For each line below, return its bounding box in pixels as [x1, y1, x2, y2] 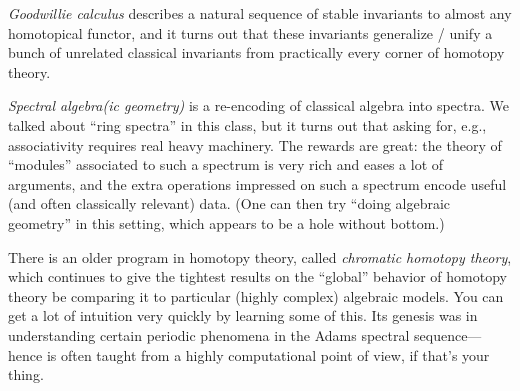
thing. [8, 364, 44, 385]
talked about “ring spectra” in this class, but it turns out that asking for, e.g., [8, 114, 487, 135]
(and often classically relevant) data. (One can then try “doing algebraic [8, 193, 451, 214]
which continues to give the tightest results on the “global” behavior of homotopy [8, 266, 507, 287]
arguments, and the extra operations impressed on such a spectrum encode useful [8, 173, 507, 194]
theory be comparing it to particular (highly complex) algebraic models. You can [8, 285, 504, 306]
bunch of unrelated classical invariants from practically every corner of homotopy [8, 42, 505, 63]
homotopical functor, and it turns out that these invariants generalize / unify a [8, 22, 493, 43]
